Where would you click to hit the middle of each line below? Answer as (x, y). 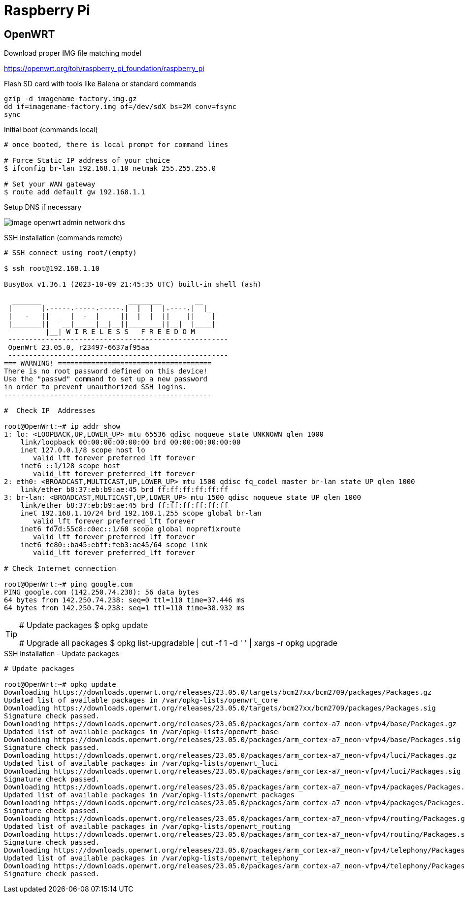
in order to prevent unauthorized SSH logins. (95, 387)
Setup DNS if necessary (43, 207)
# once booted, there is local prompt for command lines (116, 145)
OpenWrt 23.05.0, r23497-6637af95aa (79, 348)
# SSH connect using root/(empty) (70, 253)
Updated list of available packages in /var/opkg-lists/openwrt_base (141, 732)
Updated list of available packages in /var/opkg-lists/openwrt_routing (147, 827)
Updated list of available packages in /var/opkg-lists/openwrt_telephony (151, 858)
